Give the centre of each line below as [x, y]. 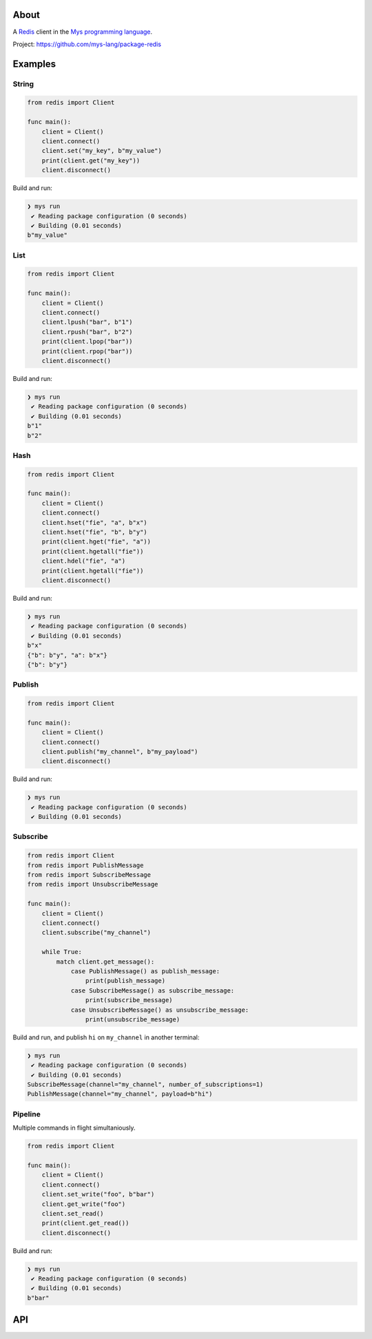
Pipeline [27, 1114]
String [23, 84]
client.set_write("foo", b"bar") [98, 1194]
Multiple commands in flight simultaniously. [74, 1128]
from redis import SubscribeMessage [89, 875]
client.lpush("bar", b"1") [87, 322]
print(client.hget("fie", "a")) [96, 542]
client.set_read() [73, 1213]
